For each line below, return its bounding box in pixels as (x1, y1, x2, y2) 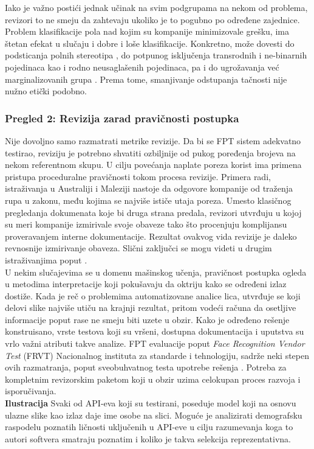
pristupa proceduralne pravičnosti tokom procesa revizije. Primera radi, (5, 170, 271, 183)
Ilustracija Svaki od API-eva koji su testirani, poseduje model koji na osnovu (5, 397, 296, 409)
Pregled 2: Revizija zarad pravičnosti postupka (5, 110, 239, 125)
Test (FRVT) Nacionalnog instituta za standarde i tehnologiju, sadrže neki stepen (5, 349, 310, 361)
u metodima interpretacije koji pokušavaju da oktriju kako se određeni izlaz (5, 277, 287, 290)
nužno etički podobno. (5, 85, 87, 97)
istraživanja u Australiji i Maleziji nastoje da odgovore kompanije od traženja (5, 182, 293, 195)
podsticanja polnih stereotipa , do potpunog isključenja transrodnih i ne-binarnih (5, 49, 307, 61)
